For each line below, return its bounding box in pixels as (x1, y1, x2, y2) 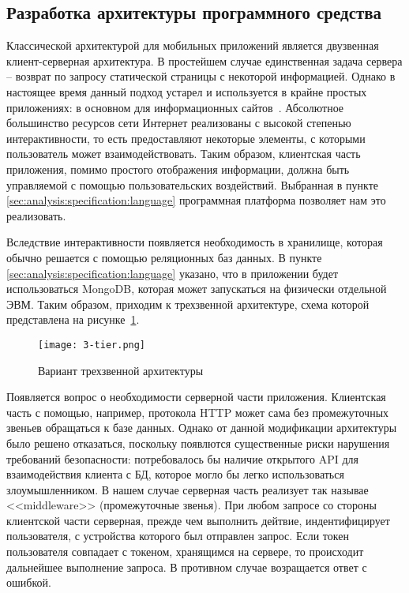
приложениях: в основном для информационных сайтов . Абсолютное (6, 99, 344, 115)
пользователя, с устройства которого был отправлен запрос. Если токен (6, 527, 349, 544)
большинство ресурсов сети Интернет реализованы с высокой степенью (6, 114, 351, 131)
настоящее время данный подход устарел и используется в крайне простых (6, 83, 367, 99)
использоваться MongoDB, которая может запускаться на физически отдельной (6, 280, 387, 297)
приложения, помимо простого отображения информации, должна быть (6, 160, 350, 177)
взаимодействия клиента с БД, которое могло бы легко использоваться (6, 466, 344, 482)
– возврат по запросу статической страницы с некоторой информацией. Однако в (6, 68, 396, 84)
